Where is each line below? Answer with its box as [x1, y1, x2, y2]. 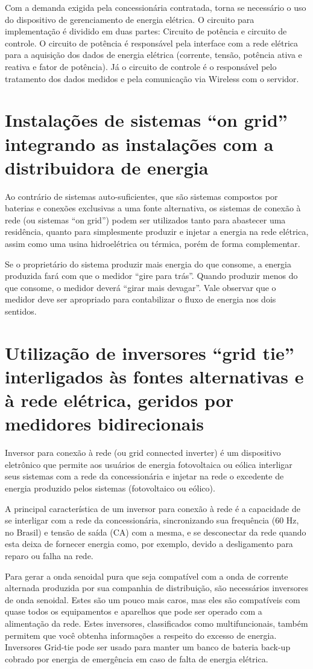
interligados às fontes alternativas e [5, 363, 304, 388]
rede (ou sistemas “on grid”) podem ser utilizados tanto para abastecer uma [5, 213, 286, 226]
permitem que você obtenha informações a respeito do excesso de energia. [5, 629, 277, 641]
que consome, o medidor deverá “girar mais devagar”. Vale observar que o [5, 281, 276, 293]
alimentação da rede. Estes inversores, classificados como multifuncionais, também [5, 617, 308, 629]
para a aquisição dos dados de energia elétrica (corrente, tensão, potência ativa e [5, 48, 302, 61]
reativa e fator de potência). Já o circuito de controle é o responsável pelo [5, 60, 277, 72]
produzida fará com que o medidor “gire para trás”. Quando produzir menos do [5, 269, 298, 282]
